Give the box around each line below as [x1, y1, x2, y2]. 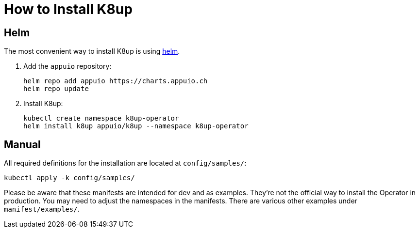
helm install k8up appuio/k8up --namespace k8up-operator [23, 122, 249, 130]
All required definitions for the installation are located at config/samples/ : [4, 159, 247, 168]
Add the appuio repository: [23, 62, 112, 71]
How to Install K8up [4, 1, 133, 17]
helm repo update [23, 85, 89, 93]
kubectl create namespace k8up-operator [23, 114, 179, 123]
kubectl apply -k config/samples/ [4, 174, 135, 182]
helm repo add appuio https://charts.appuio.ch [23, 77, 208, 85]
